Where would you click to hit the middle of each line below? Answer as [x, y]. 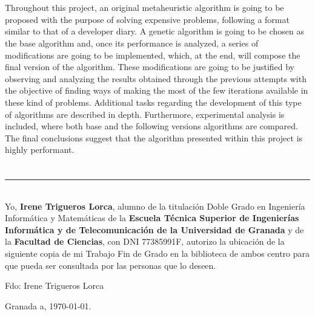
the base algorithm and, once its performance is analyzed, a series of [132, 43]
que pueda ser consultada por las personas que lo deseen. [111, 265]
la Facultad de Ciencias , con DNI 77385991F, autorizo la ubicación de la [145, 241]
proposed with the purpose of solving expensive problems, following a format [147, 19]
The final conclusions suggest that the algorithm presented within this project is [154, 137]
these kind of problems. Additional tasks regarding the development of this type [153, 102]
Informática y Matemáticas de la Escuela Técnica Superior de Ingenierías [152, 218]
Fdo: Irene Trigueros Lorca [55, 285]
